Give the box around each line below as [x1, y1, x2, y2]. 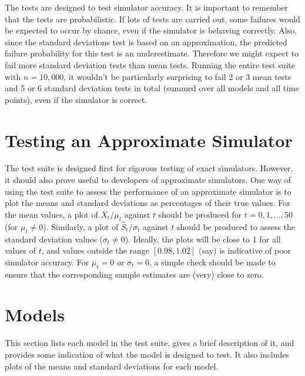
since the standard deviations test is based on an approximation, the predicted [5, 35, 287, 48]
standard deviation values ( [5, 232, 103, 245]
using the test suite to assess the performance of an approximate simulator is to [5, 185, 291, 197]
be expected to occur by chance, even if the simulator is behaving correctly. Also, [5, 24, 297, 36]
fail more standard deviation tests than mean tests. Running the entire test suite [5, 58, 295, 71]
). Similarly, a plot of [43, 220, 119, 232]
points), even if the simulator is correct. [5, 93, 148, 105]
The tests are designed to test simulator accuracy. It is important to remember [5, 1, 289, 13]
